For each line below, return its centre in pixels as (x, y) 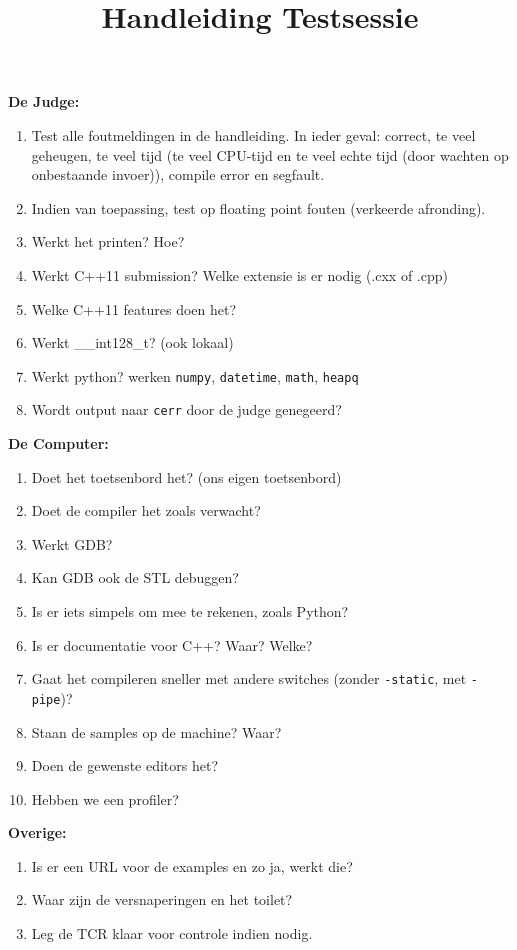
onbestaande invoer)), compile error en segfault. (178, 174)
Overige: (37, 832)
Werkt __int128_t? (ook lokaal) (132, 342)
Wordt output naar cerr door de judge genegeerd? (186, 409)
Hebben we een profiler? (105, 798)
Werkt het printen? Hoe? (108, 241)
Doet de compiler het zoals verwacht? (146, 510)
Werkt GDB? (72, 543)
